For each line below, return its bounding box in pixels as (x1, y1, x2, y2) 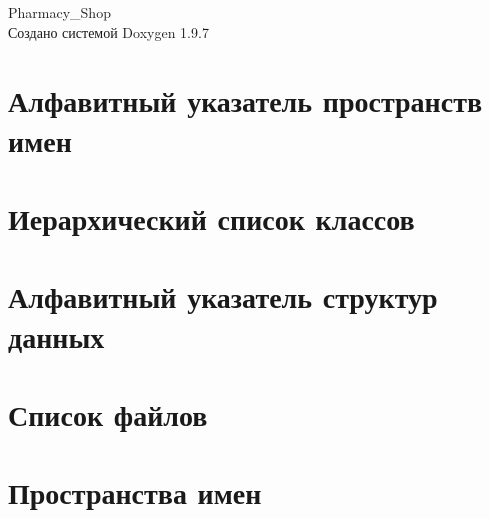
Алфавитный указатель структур (8, 276, 438, 317)
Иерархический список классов (8, 197, 415, 238)
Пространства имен (8, 472, 262, 513)
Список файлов (8, 393, 208, 434)
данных (8, 315, 105, 356)
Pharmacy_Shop (8, 2, 111, 22)
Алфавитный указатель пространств (8, 80, 483, 121)
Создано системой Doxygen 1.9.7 (8, 21, 209, 42)
